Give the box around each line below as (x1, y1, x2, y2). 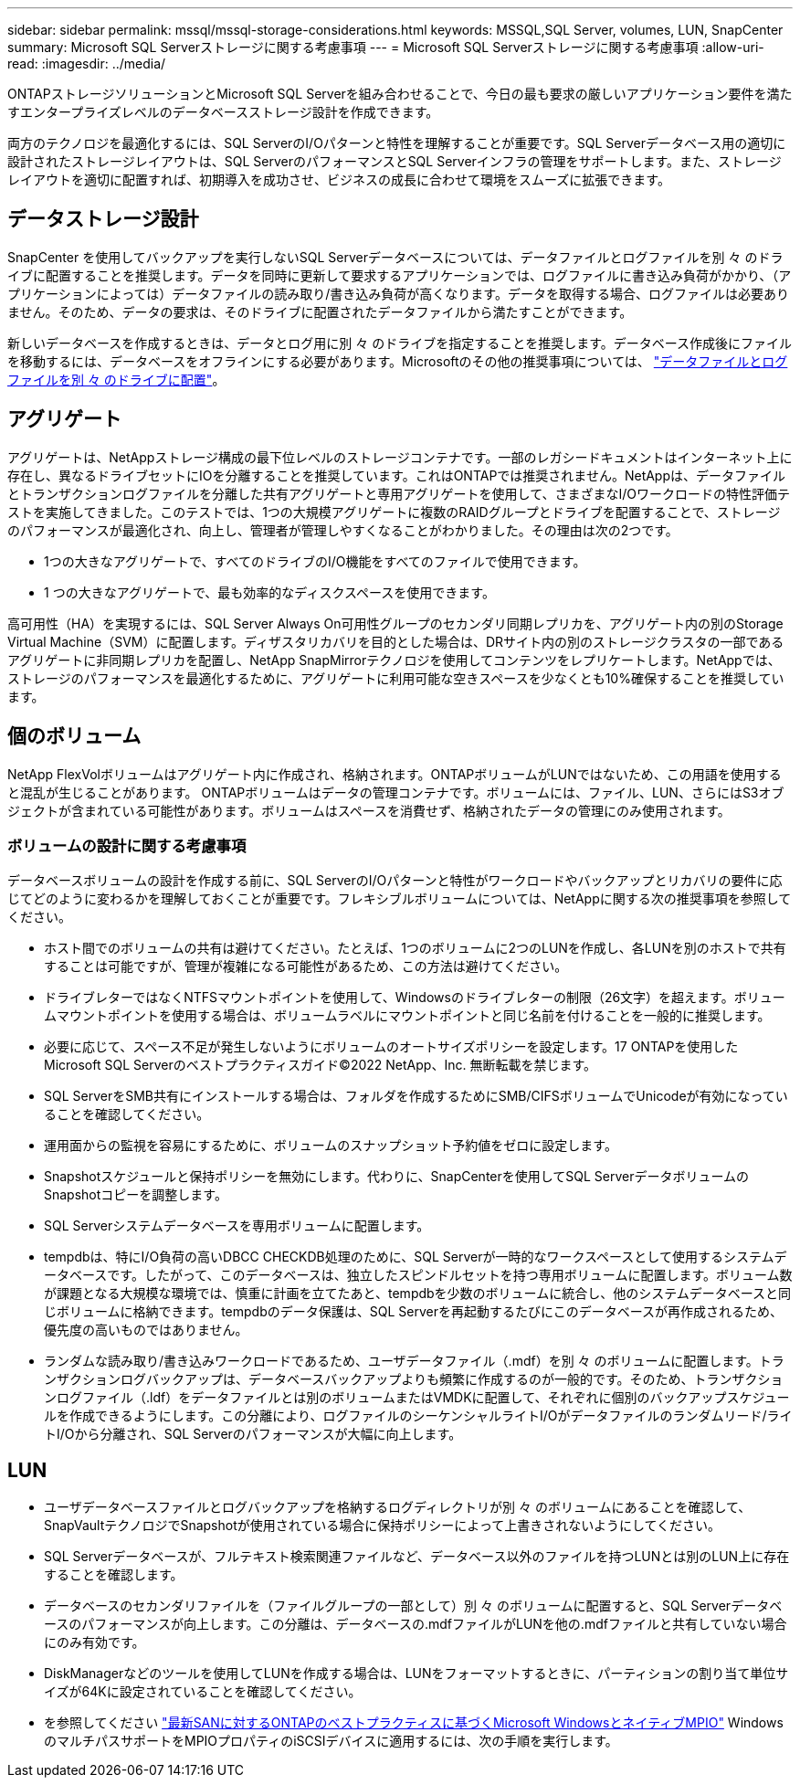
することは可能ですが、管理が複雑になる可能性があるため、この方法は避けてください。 (44, 958, 568, 975)
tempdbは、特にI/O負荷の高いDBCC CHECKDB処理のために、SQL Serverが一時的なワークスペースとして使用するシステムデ (44, 1249, 787, 1265)
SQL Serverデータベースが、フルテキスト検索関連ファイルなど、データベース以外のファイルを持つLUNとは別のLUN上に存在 (44, 1548, 790, 1565)
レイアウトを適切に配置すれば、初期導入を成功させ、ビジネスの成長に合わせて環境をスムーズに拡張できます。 (7, 172, 670, 187)
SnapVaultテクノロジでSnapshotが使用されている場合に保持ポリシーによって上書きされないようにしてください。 (44, 1517, 721, 1534)
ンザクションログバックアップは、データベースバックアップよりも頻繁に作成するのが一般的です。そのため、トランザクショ (44, 1371, 784, 1388)
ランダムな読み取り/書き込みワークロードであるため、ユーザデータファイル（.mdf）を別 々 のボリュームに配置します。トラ (44, 1353, 784, 1369)
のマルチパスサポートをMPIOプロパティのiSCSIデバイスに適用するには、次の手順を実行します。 (44, 1733, 618, 1749)
